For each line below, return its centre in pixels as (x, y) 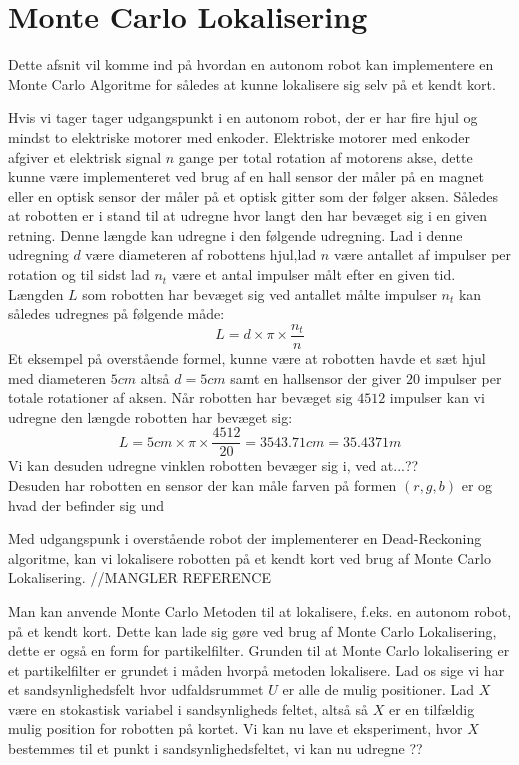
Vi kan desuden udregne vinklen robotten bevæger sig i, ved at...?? (213, 465)
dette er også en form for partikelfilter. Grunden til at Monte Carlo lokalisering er (259, 650)
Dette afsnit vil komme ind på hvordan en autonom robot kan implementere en (251, 64)
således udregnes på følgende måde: (116, 313)
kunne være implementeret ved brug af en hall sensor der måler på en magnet (246, 176)
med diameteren (57, 377)
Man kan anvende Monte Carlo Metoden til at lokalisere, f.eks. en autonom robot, (260, 610)
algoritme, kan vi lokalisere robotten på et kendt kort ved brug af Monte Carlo (249, 557)
